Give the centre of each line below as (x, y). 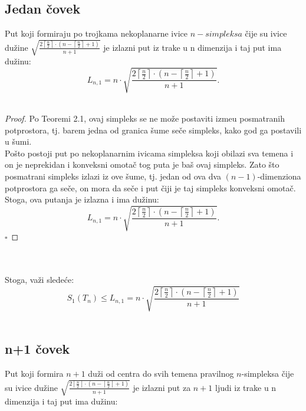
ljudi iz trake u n (246, 387)
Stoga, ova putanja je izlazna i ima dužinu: (82, 199)
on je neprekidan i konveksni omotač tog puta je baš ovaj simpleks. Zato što (142, 164)
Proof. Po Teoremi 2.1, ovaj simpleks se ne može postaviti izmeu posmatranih (145, 118)
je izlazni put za (162, 387)
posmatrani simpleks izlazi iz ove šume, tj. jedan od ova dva (113, 176)
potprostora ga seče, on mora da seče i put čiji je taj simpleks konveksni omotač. (150, 187)
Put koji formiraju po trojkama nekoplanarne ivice (96, 33)
